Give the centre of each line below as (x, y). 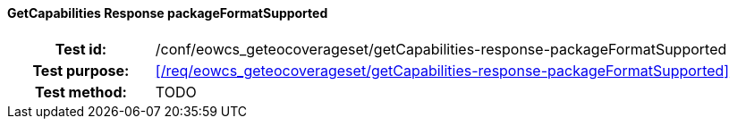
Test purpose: (81, 70)
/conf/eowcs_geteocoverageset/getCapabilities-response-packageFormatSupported (441, 49)
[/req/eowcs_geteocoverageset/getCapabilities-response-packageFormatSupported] (442, 70)
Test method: (81, 92)
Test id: (81, 49)
